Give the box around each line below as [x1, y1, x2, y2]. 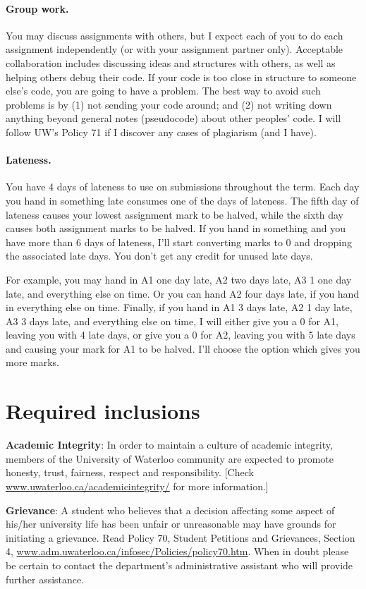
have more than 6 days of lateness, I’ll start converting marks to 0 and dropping [6, 234, 352, 249]
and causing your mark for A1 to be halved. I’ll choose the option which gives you [6, 341, 360, 356]
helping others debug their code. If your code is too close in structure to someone [6, 69, 357, 84]
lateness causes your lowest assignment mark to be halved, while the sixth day [6, 207, 343, 221]
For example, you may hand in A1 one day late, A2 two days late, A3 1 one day [6, 272, 352, 286]
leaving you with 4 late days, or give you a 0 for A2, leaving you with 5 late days [6, 327, 355, 342]
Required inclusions [6, 396, 200, 425]
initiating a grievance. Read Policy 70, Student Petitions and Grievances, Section [6, 530, 355, 545]
